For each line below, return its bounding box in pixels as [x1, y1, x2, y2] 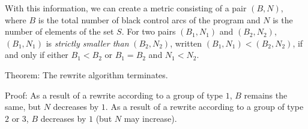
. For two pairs [121, 25, 176, 38]
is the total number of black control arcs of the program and [38, 13, 261, 26]
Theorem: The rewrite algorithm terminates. [5, 68, 168, 81]
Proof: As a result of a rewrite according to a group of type [5, 88, 223, 101]
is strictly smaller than [46, 36, 129, 49]
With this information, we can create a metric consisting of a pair [5, 2, 247, 14]
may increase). [124, 112, 177, 124]
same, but [5, 100, 41, 113]
